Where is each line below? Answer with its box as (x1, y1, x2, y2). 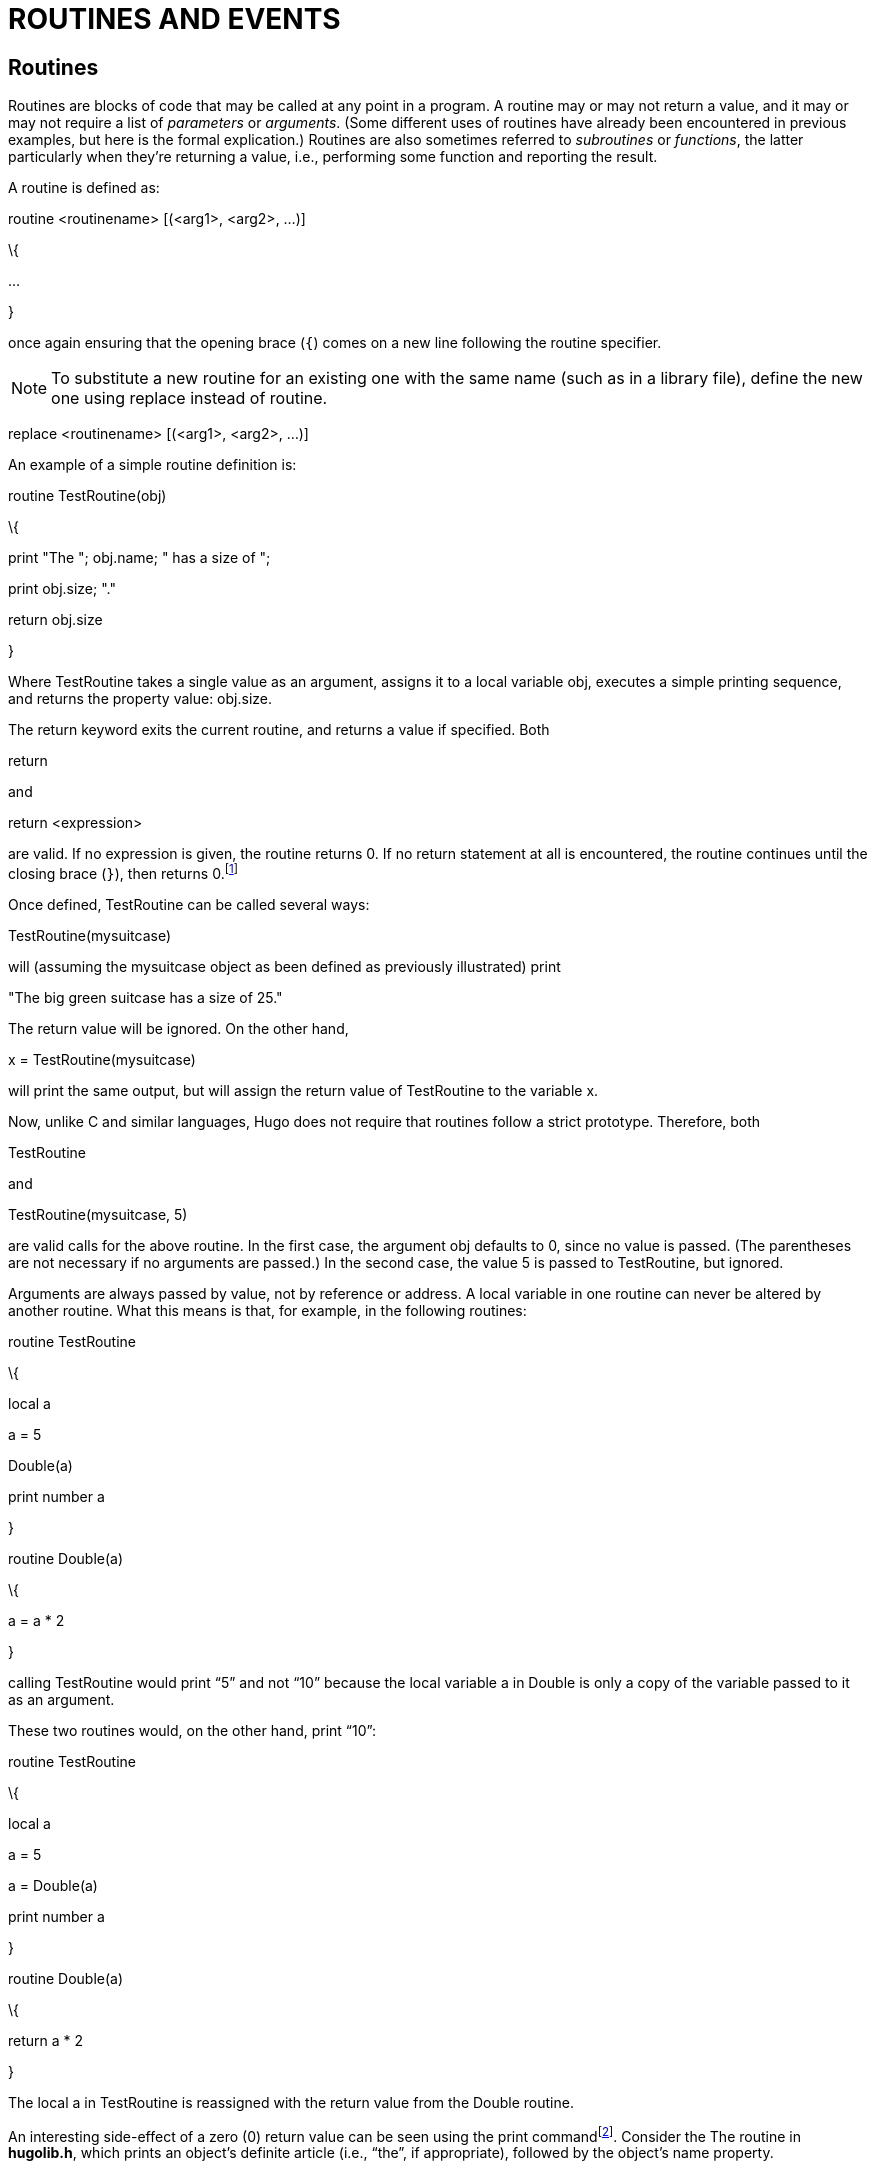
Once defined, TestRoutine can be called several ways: (8, 895, 370, 913)
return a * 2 (8, 2031, 84, 2049)
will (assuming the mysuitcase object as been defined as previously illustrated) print (8, 957, 561, 975)
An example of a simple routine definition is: (8, 456, 297, 474)
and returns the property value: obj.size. (8, 690, 272, 708)
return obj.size (8, 611, 103, 629)
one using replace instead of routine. (51, 388, 328, 409)
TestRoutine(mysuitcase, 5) (8, 1205, 188, 1223)
